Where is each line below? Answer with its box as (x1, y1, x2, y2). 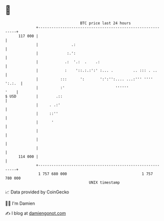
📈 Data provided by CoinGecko (5, 189, 69, 195)
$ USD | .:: (5, 94, 63, 99)
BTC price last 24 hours (80, 21, 131, 26)
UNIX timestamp (89, 180, 120, 185)
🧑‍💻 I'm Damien (5, 200, 35, 206)
